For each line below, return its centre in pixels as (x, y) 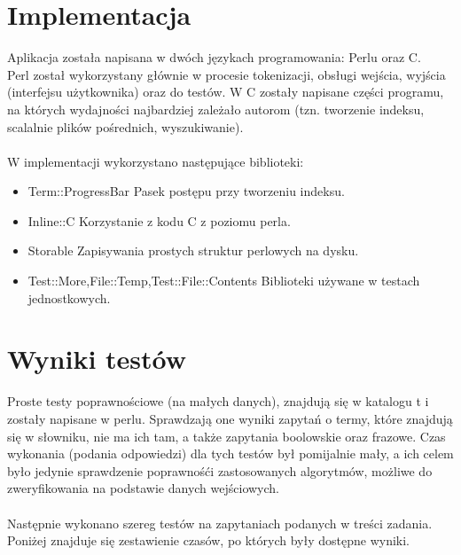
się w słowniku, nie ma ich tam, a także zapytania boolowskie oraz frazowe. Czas (227, 436)
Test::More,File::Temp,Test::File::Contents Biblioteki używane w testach (224, 281)
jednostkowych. (69, 297)
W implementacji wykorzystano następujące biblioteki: (156, 161)
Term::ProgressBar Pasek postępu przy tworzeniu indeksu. (186, 191)
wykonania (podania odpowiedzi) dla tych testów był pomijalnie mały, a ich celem (230, 453)
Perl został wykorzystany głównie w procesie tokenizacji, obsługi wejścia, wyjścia (227, 74)
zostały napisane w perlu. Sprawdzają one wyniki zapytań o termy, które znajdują (230, 418)
